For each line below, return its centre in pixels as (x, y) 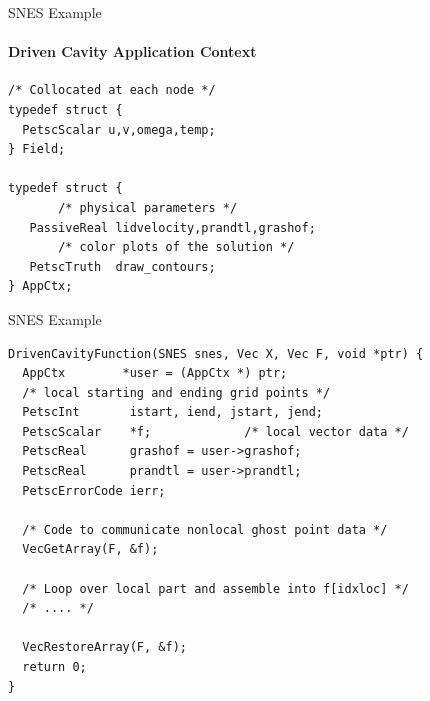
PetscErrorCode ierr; (94, 490)
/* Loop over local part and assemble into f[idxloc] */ (215, 588)
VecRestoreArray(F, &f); (104, 647)
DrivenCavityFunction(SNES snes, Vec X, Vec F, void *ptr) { (216, 353)
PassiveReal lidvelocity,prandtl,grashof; (172, 227)
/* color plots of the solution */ (176, 247)
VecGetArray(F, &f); (90, 549)
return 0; (54, 667)
